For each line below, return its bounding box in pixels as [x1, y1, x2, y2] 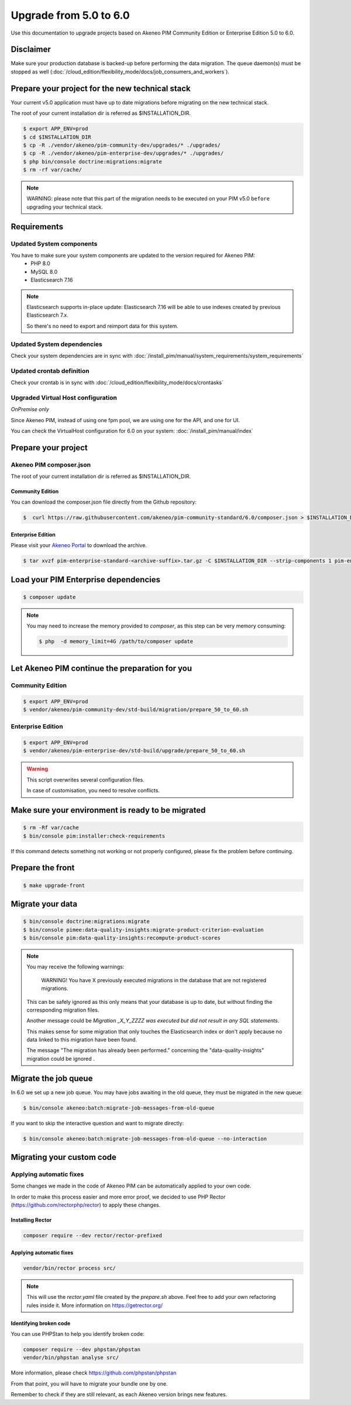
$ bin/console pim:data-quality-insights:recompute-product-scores [23, 934, 221, 941]
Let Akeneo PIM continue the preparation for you [11, 663, 192, 673]
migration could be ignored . [26, 1055, 95, 1062]
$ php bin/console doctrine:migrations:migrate [23, 158, 162, 165]
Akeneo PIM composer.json [11, 460, 91, 469]
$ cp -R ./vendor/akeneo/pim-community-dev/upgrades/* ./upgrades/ [23, 141, 221, 148]
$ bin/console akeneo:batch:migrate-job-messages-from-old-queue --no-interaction [23, 1135, 267, 1142]
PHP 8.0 [30, 260, 51, 267]
